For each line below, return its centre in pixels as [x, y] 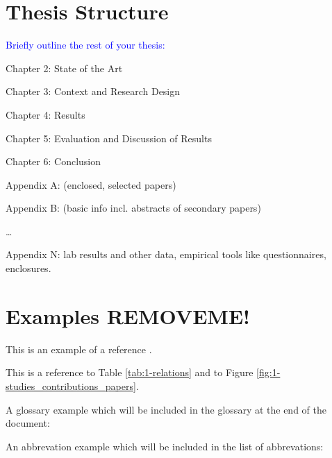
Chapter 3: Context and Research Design [93, 91]
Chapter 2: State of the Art [64, 68]
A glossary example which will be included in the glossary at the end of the [166, 409]
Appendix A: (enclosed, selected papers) [91, 184]
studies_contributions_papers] [71, 385]
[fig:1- [268, 372]
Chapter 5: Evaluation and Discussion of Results [109, 138]
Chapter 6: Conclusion [53, 161]
